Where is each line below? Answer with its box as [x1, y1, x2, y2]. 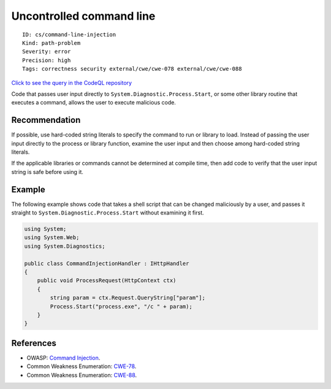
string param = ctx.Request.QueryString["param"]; [50, 294, 205, 301]
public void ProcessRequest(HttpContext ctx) [37, 277, 177, 284]
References [11, 338, 56, 348]
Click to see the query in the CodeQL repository [11, 79, 132, 86]
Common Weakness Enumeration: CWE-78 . [26, 363, 137, 370]
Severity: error [22, 48, 71, 55]
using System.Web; [24, 234, 80, 241]
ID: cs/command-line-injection [22, 31, 116, 38]
